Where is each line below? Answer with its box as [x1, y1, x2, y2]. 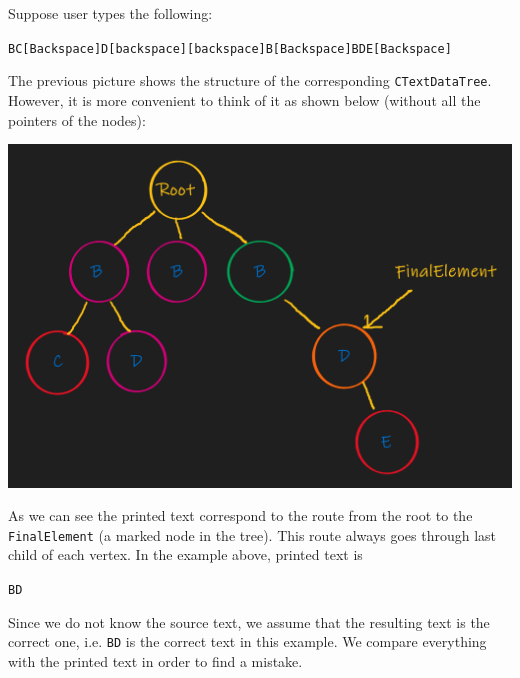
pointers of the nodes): [8, 109, 146, 130]
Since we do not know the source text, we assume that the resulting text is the [8, 611, 490, 632]
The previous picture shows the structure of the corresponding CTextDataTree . [8, 70, 492, 91]
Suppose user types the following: [8, 3, 213, 23]
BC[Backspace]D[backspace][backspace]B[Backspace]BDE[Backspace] [8, 41, 452, 56]
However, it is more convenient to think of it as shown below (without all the [8, 89, 481, 110]
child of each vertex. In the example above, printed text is [8, 544, 363, 565]
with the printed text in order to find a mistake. [8, 650, 303, 671]
